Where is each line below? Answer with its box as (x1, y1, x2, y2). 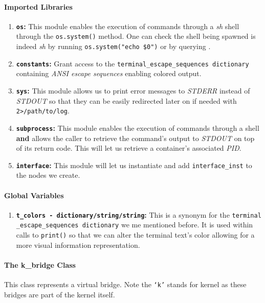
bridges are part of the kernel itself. (4, 289, 115, 299)
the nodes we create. (16, 170, 80, 180)
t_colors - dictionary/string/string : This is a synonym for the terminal (16, 209, 261, 220)
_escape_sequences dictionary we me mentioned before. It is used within (16, 219, 253, 230)
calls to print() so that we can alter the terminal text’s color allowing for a (16, 229, 255, 240)
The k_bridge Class (4, 259, 76, 270)
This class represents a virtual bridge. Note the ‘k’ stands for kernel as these (4, 279, 247, 290)
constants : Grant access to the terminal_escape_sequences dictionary (16, 58, 249, 68)
